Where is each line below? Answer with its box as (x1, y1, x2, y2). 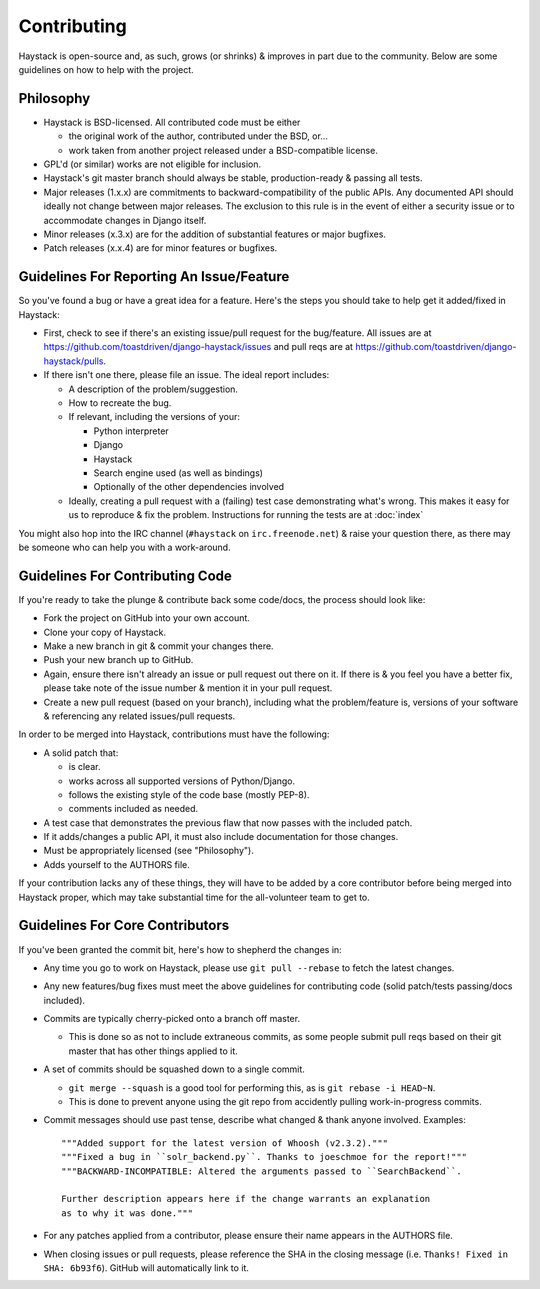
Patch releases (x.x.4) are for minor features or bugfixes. (43, 242, 278, 254)
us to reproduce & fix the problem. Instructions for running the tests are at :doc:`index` (68, 509, 424, 521)
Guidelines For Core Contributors (18, 917, 230, 934)
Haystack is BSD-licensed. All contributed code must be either (43, 116, 301, 128)
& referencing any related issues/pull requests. (43, 710, 236, 722)
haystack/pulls (43, 355, 104, 367)
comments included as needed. (68, 803, 199, 815)
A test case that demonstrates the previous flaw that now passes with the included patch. (43, 816, 413, 829)
